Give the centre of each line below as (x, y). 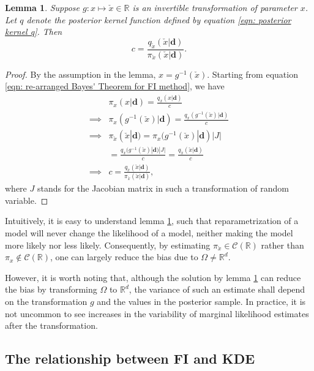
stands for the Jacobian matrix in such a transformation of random (163, 188)
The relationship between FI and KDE (130, 358)
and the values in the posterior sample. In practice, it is (201, 301)
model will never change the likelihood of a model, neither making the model (149, 232)
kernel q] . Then (34, 32)
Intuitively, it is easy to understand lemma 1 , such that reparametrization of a (152, 221)
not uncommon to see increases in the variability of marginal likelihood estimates (157, 313)
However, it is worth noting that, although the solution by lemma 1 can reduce (153, 277)
